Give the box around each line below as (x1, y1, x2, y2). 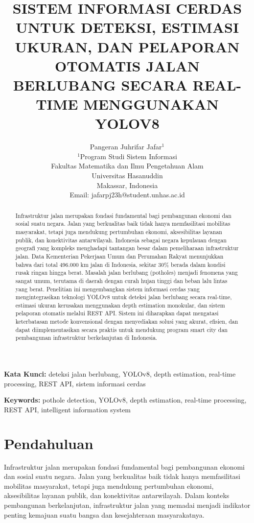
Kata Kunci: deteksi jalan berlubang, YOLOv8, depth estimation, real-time (4, 369, 236, 379)
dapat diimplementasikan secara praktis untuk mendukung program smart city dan (15, 325, 228, 333)
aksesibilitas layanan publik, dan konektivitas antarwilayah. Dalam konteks (4, 490, 230, 500)
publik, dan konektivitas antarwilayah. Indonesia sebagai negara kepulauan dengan (15, 236, 227, 244)
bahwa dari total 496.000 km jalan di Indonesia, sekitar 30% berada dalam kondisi (15, 260, 226, 268)
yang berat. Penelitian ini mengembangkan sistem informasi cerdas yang (15, 285, 200, 293)
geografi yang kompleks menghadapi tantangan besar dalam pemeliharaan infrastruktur (15, 244, 239, 252)
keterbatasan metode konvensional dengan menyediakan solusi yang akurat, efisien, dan (15, 317, 238, 326)
